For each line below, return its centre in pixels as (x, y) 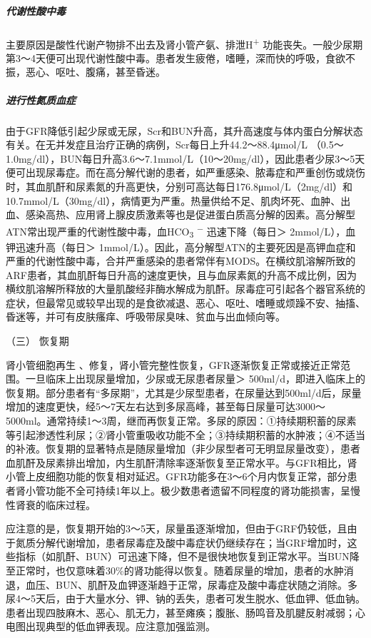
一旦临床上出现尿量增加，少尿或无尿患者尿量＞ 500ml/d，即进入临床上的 (195, 379)
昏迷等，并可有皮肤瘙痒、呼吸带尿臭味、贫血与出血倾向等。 (146, 317)
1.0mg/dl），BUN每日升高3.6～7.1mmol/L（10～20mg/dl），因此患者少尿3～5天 (185, 158)
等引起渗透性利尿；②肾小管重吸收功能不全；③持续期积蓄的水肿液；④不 (176, 434)
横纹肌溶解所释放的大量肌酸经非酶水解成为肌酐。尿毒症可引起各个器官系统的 (185, 289)
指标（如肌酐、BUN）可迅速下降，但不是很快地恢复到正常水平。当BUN (182, 556)
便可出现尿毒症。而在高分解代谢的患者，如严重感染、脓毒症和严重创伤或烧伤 (185, 172)
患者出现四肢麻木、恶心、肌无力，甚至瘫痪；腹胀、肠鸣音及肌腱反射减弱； (181, 612)
